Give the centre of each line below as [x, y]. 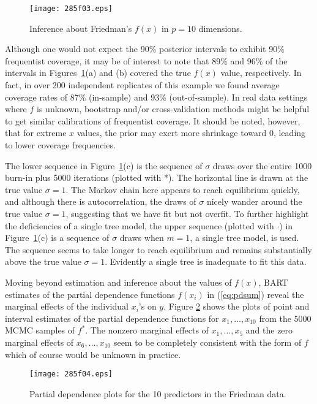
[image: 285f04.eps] [71, 374]
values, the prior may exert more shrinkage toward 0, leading [191, 133]
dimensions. [220, 28]
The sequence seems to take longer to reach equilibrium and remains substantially [158, 249]
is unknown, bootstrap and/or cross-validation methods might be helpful [173, 109]
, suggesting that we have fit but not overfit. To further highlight [187, 213]
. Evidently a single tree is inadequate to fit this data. [206, 261]
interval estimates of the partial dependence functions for [112, 318]
